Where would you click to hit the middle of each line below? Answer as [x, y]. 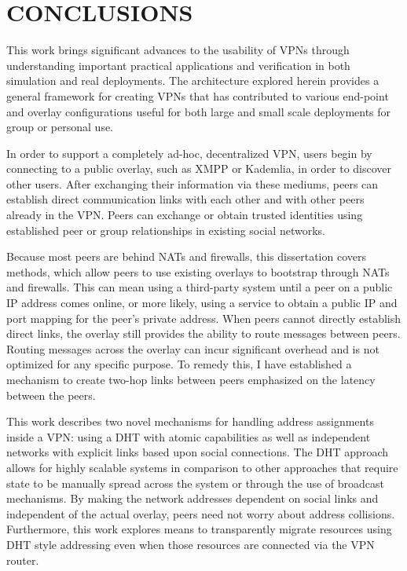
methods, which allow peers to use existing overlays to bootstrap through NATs [198, 271]
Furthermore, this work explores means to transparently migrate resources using [199, 529]
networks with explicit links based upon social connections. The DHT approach [197, 452]
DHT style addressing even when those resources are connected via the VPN [191, 544]
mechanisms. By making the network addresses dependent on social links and [192, 498]
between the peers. [51, 395]
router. [23, 560]
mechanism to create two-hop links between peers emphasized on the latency [191, 379]
